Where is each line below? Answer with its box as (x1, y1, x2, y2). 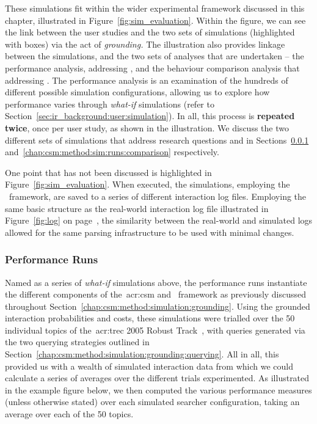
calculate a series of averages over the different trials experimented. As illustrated (5, 371, 310, 384)
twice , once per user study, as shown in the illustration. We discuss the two (5, 121, 289, 134)
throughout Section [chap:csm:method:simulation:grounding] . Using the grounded (5, 299, 310, 312)
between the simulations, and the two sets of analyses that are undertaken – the (5, 49, 304, 62)
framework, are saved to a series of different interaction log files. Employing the (9, 189, 307, 202)
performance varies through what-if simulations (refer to (5, 97, 214, 110)
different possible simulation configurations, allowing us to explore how (5, 86, 270, 98)
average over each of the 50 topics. (5, 408, 134, 420)
